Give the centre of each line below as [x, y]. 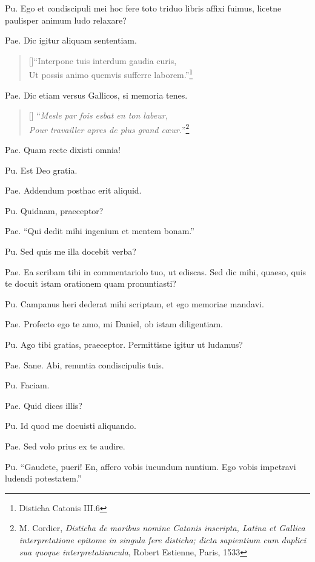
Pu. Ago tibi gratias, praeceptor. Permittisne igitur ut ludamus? [124, 344]
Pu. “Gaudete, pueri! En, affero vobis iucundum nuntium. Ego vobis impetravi [151, 466]
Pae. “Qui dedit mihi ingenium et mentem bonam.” [100, 231]
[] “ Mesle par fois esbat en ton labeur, [98, 115]
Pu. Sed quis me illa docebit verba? [71, 251]
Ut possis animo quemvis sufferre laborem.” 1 [111, 74]
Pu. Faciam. [27, 385]
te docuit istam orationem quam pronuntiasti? [91, 283]
